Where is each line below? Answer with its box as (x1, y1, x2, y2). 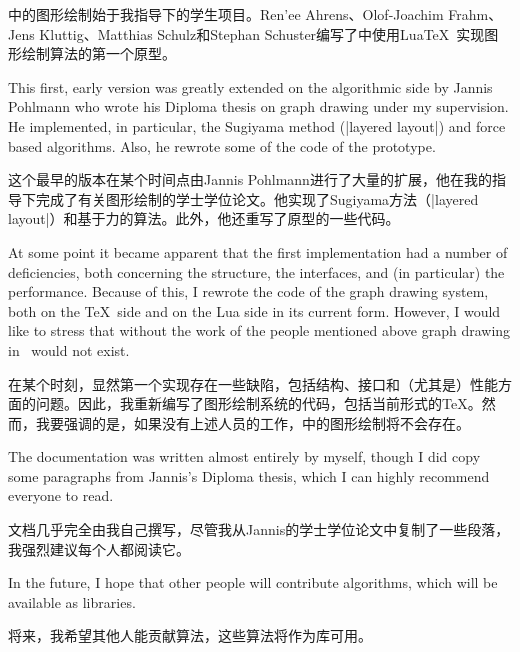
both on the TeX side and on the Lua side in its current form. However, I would (8, 300, 501, 321)
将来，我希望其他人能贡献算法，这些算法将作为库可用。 (8, 625, 372, 646)
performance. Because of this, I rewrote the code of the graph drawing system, (8, 281, 489, 302)
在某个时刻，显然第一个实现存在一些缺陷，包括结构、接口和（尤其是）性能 (8, 373, 498, 394)
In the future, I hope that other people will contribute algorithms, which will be (8, 572, 498, 593)
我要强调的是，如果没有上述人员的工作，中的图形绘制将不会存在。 (35, 412, 470, 433)
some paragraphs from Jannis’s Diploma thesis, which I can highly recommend (8, 465, 490, 486)
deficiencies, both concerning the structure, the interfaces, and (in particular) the (8, 261, 505, 282)
